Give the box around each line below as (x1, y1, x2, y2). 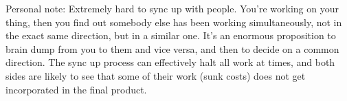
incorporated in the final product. (5, 82, 147, 96)
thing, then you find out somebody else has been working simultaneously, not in (5, 14, 342, 29)
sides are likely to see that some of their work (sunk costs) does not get (5, 68, 306, 82)
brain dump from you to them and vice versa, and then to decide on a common (5, 41, 339, 56)
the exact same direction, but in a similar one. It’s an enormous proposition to (5, 28, 336, 43)
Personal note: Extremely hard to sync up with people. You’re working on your (5, 1, 339, 15)
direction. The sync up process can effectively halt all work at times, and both (5, 55, 335, 69)
